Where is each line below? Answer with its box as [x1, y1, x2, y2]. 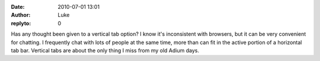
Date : [11, 4, 25, 10]
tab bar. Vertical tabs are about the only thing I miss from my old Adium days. [11, 47, 200, 54]
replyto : [11, 19, 31, 26]
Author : [11, 12, 31, 19]
